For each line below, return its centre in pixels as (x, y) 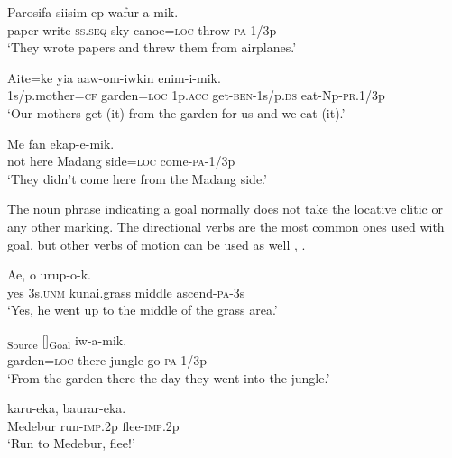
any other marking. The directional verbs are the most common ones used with (226, 226)
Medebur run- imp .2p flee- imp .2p (93, 425)
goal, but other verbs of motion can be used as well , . (157, 244)
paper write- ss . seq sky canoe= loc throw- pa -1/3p (142, 29)
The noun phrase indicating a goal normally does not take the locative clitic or (225, 209)
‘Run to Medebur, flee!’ (71, 443)
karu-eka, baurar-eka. (67, 408)
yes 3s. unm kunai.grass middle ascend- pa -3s (126, 292)
